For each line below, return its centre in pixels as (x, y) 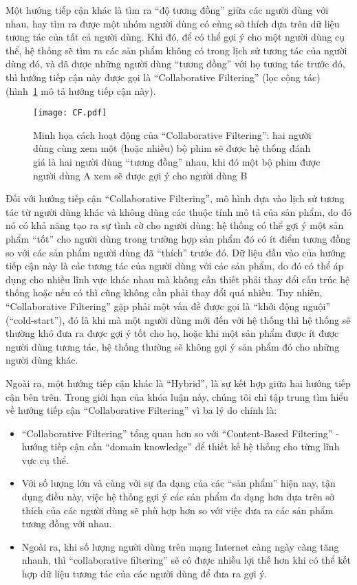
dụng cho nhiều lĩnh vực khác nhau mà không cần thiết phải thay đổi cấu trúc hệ (178, 279)
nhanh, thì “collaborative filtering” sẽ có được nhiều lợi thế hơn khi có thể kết (186, 560)
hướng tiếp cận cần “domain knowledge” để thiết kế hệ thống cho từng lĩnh (181, 446)
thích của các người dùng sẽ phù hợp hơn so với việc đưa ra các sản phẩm (177, 510)
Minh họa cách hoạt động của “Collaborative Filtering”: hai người (172, 134)
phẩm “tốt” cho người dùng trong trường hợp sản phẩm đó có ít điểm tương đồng (178, 238)
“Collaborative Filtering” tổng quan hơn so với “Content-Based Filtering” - (180, 433)
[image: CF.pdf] (70, 113)
